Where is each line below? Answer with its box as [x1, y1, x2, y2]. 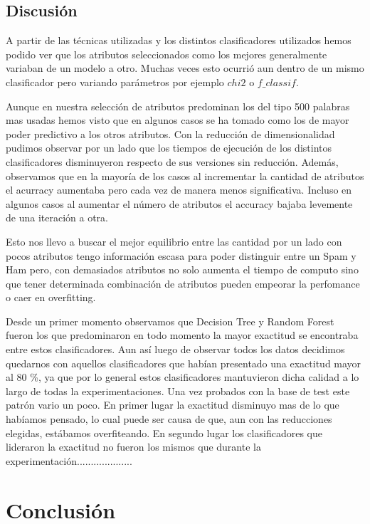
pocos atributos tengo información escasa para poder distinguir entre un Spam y [6, 248, 356, 263]
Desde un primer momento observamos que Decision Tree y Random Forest [6, 313, 334, 328]
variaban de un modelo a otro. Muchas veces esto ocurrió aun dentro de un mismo [6, 61, 364, 75]
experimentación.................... [6, 453, 132, 468]
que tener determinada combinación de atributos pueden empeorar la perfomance [6, 276, 360, 290]
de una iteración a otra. [6, 210, 108, 225]
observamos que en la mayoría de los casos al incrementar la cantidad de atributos [6, 168, 364, 183]
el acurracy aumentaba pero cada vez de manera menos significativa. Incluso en [6, 182, 352, 197]
